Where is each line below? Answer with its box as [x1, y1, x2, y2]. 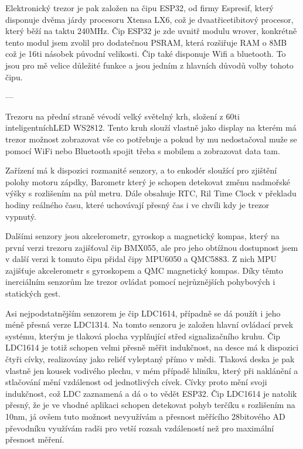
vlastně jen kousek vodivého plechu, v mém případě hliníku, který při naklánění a [5, 364, 298, 376]
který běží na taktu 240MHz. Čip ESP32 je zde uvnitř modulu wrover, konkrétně [5, 25, 297, 37]
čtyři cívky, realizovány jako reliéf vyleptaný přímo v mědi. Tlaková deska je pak [5, 353, 295, 365]
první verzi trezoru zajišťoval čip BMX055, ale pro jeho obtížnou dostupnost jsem [5, 241, 298, 253]
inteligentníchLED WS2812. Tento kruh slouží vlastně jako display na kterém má [5, 121, 297, 134]
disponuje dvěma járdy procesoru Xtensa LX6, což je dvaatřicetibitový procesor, [5, 13, 294, 25]
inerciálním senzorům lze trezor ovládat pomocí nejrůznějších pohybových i [5, 275, 275, 288]
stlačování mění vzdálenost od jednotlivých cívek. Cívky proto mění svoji [5, 376, 267, 388]
